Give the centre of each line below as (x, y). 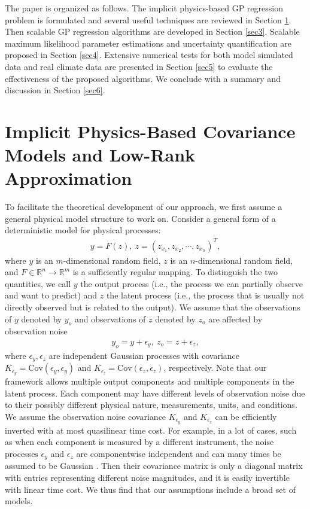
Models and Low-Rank (100, 155)
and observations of (110, 318)
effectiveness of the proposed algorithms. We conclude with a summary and (143, 78)
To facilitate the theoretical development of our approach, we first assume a (144, 207)
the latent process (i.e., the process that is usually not (205, 295)
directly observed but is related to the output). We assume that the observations (153, 307)
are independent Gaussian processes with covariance (144, 355)
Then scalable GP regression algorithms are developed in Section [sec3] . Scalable (152, 31)
